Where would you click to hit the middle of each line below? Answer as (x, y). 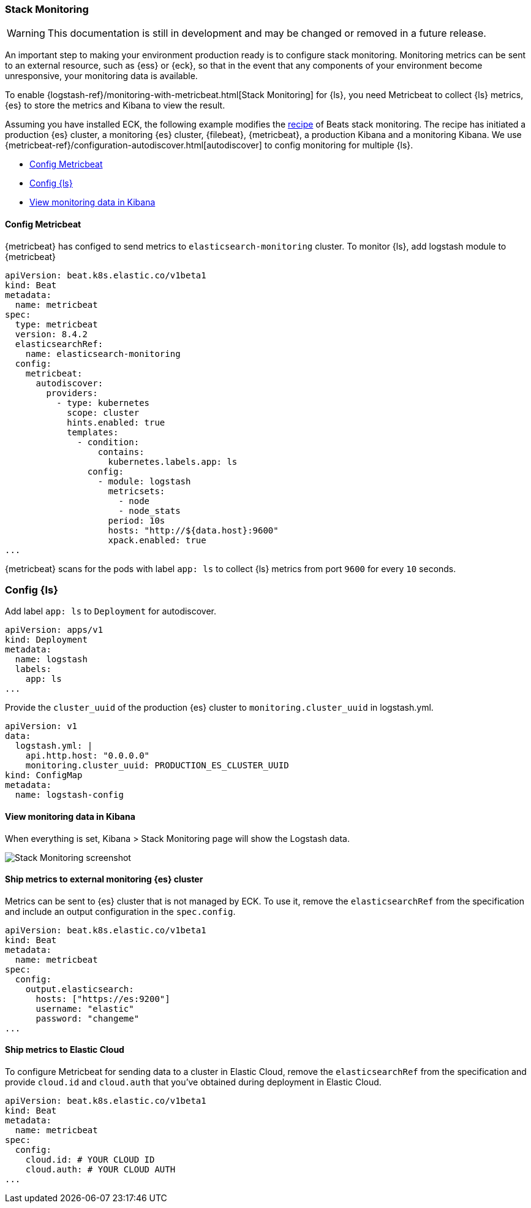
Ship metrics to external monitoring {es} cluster (104, 879)
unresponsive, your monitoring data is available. (101, 76)
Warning (26, 33)
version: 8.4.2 (51, 334)
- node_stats (149, 510)
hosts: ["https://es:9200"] (103, 999)
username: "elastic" (85, 1008)
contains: (121, 452)
